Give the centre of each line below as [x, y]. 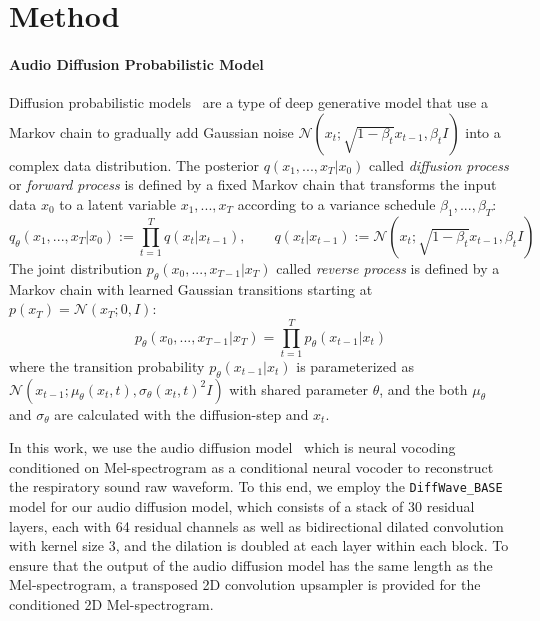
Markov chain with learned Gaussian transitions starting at [191, 288]
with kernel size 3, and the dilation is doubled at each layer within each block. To [259, 545]
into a [483, 131]
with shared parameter [298, 388]
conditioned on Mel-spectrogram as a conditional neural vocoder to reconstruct [251, 466]
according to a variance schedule [336, 203]
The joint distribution [76, 267]
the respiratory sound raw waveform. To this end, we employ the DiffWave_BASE [256, 486]
